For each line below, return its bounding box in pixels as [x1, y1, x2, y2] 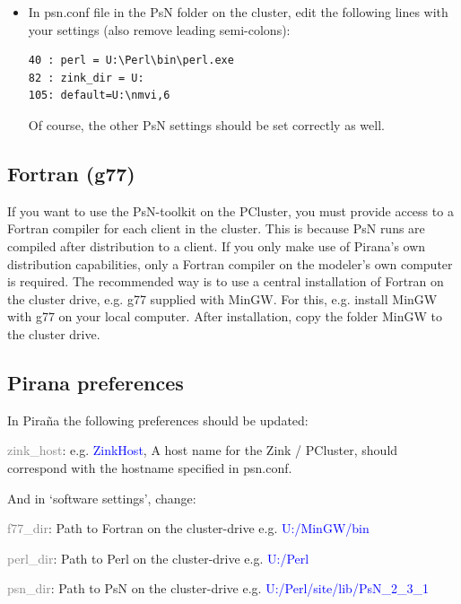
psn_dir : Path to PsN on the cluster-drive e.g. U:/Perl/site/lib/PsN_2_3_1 [7, 579, 429, 598]
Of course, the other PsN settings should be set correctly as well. [28, 115, 385, 134]
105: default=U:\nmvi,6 [28, 89, 170, 102]
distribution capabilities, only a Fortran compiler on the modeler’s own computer [7, 254, 453, 273]
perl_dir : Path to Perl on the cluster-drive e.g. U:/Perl [7, 548, 309, 567]
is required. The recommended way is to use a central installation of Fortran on [7, 272, 444, 291]
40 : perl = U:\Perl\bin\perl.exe [28, 54, 234, 67]
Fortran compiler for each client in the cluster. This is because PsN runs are [7, 219, 425, 238]
